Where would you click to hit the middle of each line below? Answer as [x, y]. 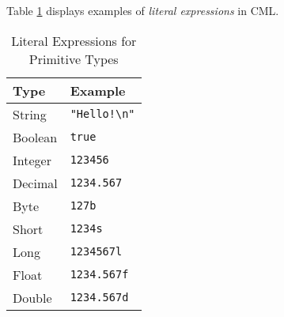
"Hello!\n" [102, 114]
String [30, 114]
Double [32, 297]
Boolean [35, 137]
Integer [32, 160]
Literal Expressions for [74, 40]
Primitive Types [74, 58]
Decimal [35, 183]
